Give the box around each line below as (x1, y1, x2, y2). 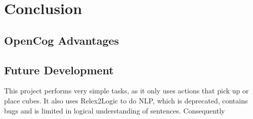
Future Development (4, 62, 114, 77)
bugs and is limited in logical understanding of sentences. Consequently (4, 105, 225, 115)
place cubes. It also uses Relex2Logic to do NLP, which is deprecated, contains (4, 95, 248, 105)
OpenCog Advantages (4, 32, 119, 48)
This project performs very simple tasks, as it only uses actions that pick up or (4, 85, 249, 96)
